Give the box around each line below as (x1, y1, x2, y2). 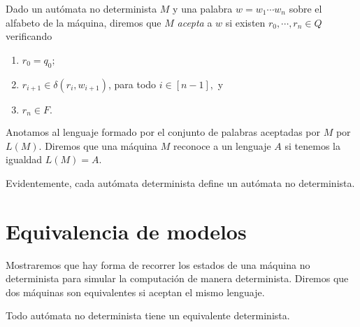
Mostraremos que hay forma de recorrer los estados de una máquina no (6, 257, 310, 272)
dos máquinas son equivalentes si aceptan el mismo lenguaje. (6, 284, 265, 299)
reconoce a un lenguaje (173, 138, 271, 153)
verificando (6, 29, 52, 43)
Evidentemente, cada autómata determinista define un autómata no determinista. (6, 175, 355, 190)
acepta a (177, 15, 213, 29)
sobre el (289, 1, 322, 15)
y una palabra (173, 1, 233, 15)
